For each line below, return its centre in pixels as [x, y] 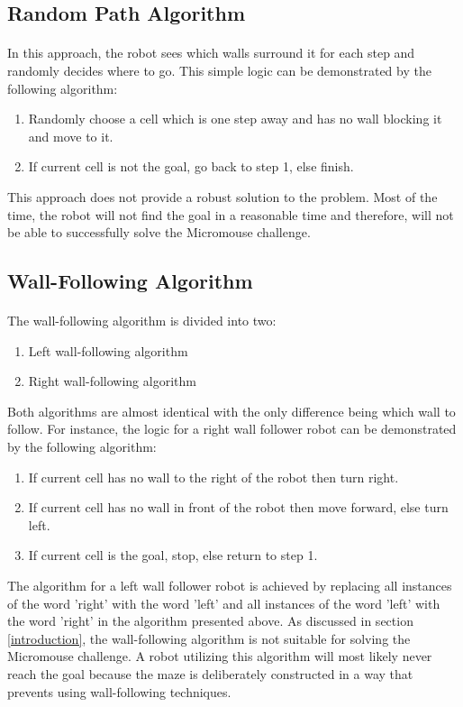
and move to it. [71, 136]
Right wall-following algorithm [112, 381]
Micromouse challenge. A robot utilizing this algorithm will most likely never [220, 656]
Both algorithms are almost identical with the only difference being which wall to [231, 411]
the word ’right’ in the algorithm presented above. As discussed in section [210, 621]
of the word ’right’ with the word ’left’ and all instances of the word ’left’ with [224, 603]
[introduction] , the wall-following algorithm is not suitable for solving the [209, 638]
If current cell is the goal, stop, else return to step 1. [173, 555]
